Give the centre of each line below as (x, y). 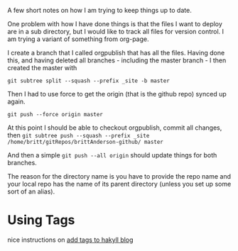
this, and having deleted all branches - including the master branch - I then (117, 60)
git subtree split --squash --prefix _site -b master (89, 81)
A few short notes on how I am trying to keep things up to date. (99, 10)
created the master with (42, 68)
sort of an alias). (31, 191)
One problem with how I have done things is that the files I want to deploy (115, 24)
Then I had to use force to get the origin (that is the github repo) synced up (117, 94)
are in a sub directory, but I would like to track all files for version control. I (116, 32)
